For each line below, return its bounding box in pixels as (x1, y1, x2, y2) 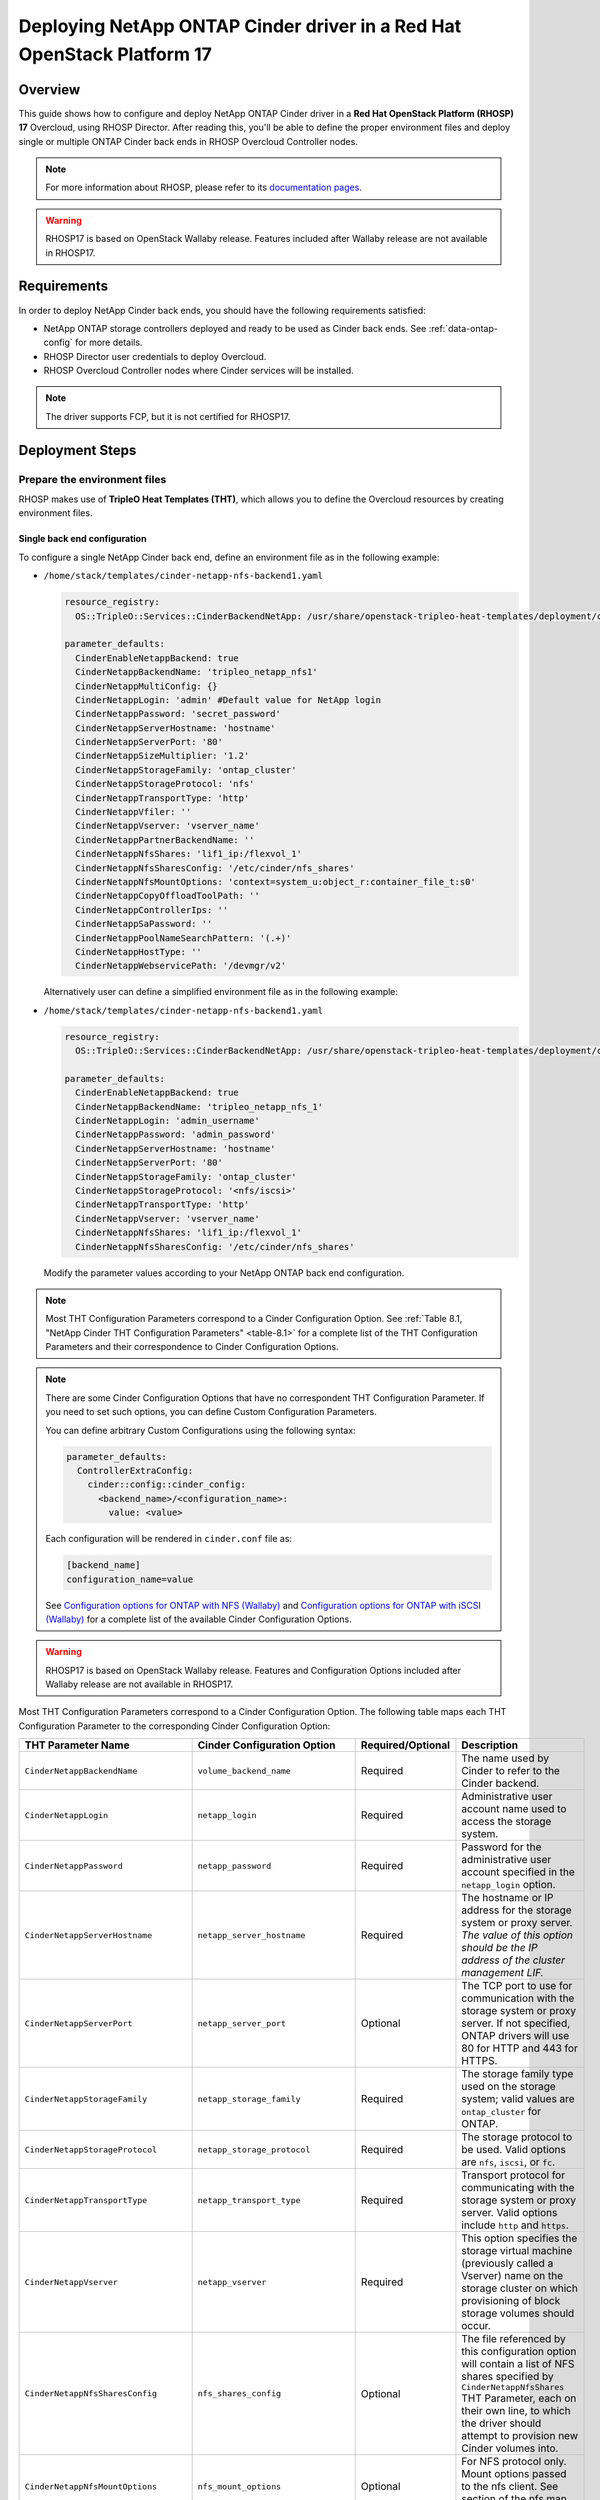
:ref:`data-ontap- (428, 322, 499, 334)
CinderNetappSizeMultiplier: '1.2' (75, 750, 250, 762)
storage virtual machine (461, 2244, 573, 2258)
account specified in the (461, 1865, 575, 1879)
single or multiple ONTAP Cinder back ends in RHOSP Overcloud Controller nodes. (18, 135, 359, 147)
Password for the (461, 1840, 542, 1854)
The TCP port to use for (461, 1979, 573, 1993)
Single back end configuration (18, 533, 147, 545)
